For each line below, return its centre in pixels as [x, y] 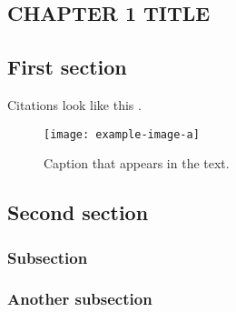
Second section [78, 212]
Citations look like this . [74, 104]
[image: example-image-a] [122, 134]
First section [67, 67]
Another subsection [80, 299]
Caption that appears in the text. [137, 163]
